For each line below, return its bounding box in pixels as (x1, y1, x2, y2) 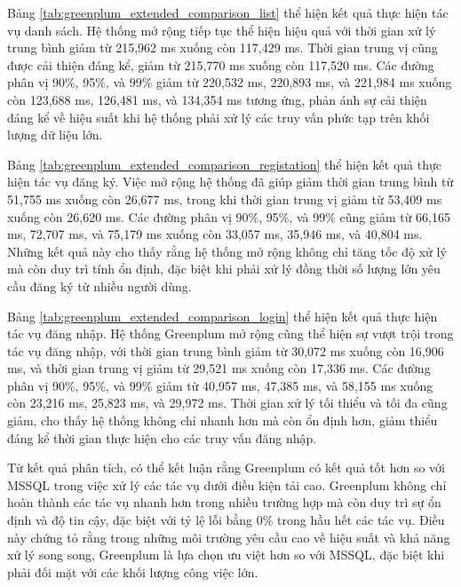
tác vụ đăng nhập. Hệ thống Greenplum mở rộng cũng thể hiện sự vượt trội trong (7, 324, 454, 343)
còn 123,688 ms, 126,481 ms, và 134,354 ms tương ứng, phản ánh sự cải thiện (7, 90, 427, 108)
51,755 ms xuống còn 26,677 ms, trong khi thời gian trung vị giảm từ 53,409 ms (7, 189, 442, 208)
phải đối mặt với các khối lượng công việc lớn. (7, 562, 258, 581)
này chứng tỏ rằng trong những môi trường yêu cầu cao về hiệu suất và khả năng (7, 528, 450, 546)
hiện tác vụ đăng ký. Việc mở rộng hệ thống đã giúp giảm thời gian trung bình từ (7, 172, 454, 191)
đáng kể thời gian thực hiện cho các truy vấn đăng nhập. (7, 428, 317, 447)
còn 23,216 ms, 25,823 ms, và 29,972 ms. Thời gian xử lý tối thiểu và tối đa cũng (7, 393, 448, 412)
